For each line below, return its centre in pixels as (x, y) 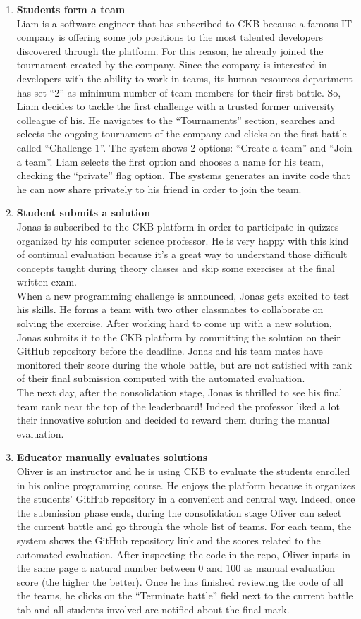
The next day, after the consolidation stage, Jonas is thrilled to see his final (179, 392)
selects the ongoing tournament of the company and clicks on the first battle (182, 134)
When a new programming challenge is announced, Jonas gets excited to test (183, 295)
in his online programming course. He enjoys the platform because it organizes (186, 485)
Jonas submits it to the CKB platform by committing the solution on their (178, 337)
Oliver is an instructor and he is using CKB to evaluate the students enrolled (183, 471)
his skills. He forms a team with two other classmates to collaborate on (170, 309)
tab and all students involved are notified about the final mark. (153, 609)
